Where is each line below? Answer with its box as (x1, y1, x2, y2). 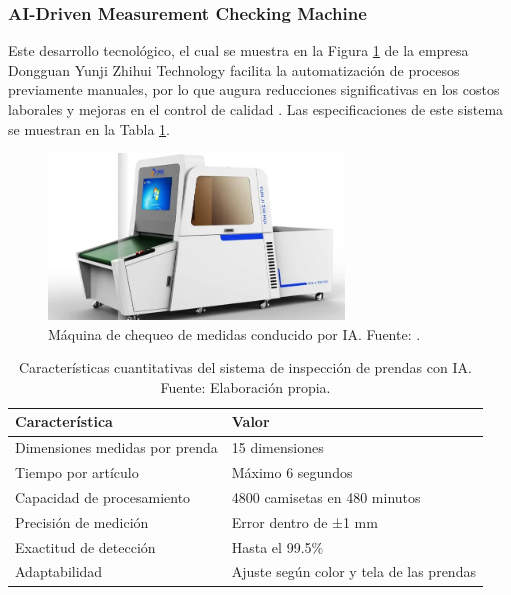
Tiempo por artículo (15, 462, 139, 483)
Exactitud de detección (15, 536, 156, 557)
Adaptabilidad (15, 561, 103, 582)
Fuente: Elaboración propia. (160, 376, 331, 397)
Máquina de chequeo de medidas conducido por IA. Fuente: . (48, 323, 421, 344)
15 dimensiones (231, 437, 324, 458)
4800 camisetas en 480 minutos (231, 486, 421, 507)
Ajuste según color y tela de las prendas (231, 561, 476, 582)
